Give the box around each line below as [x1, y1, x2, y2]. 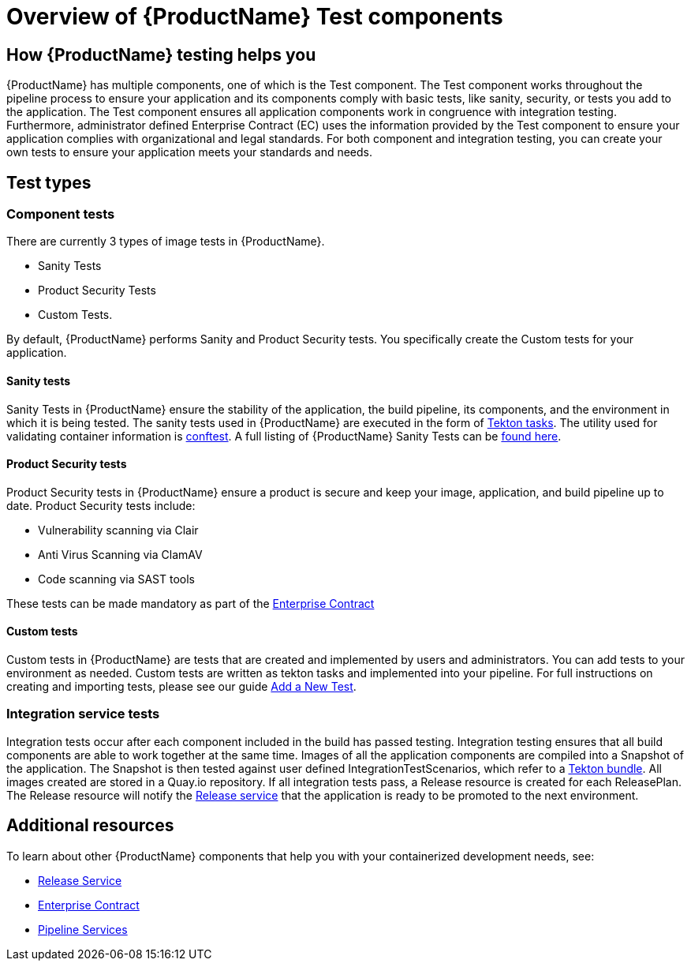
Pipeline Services [38, 922, 128, 936]
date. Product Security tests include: [6, 498, 196, 512]
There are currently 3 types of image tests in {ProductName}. [6, 234, 325, 249]
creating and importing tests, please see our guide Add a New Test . [6, 680, 357, 694]
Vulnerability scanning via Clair [38, 523, 199, 537]
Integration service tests [6, 706, 160, 722]
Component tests [6, 206, 115, 223]
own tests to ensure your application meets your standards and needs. [6, 145, 373, 159]
